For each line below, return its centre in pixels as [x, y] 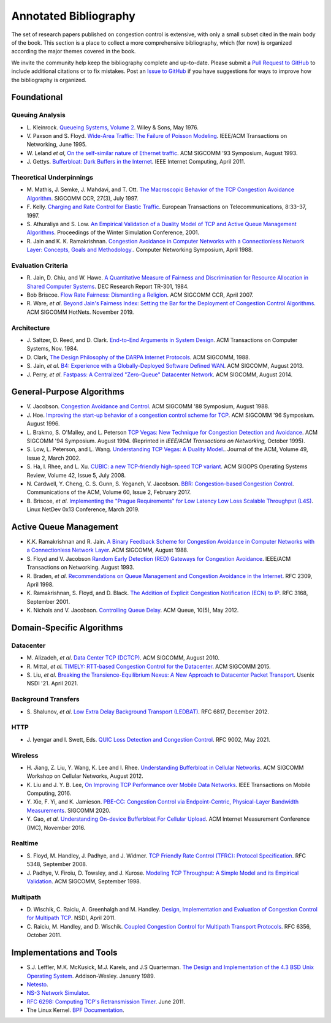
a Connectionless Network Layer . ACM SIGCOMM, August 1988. [108, 550]
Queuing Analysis [38, 115]
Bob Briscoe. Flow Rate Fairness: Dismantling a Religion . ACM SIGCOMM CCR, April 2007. [140, 295]
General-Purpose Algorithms [68, 392]
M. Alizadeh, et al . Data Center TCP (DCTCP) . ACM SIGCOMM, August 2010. [123, 658]
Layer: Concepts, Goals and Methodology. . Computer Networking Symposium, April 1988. [140, 250]
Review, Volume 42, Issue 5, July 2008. [76, 475]
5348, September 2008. [57, 864]
